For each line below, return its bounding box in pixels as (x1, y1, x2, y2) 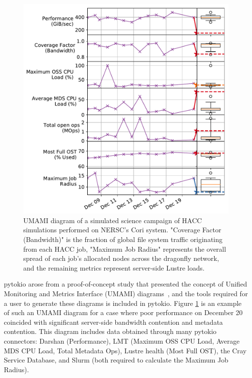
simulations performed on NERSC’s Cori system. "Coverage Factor (23, 225, 221, 235)
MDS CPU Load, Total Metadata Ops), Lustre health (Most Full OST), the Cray (4, 345, 247, 355)
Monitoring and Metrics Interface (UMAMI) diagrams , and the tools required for (4, 288, 248, 299)
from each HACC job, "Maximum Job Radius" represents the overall (23, 243, 226, 254)
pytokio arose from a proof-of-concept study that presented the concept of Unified (4, 279, 247, 289)
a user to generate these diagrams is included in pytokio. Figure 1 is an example (4, 298, 242, 308)
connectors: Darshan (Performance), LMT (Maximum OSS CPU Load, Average (4, 336, 240, 346)
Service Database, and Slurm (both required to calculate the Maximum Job (4, 355, 229, 365)
